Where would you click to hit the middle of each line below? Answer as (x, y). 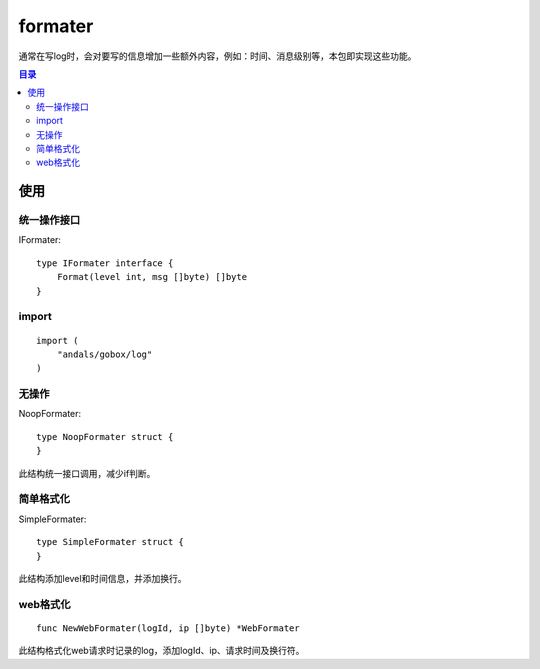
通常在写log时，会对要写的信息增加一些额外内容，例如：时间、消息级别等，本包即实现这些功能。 (217, 56)
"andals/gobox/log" (104, 354)
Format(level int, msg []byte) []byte (152, 277)
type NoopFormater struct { (105, 436)
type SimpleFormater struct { (110, 542)
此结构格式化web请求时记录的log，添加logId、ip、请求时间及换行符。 (161, 651)
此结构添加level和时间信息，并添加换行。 (102, 578)
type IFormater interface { (105, 263)
